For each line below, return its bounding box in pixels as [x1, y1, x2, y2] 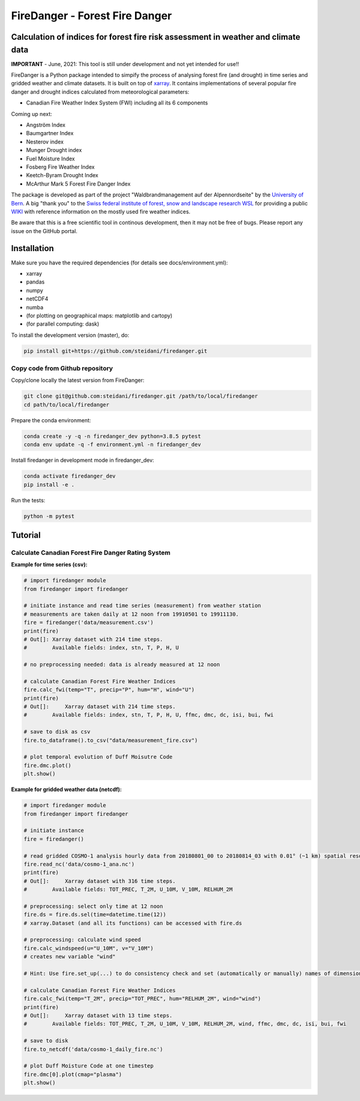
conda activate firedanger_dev [23, 473, 116, 480]
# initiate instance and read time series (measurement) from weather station [23, 602, 261, 609]
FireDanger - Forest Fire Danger [11, 9, 172, 22]
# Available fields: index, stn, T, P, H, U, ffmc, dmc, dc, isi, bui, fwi [23, 712, 274, 718]
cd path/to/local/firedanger [23, 401, 110, 408]
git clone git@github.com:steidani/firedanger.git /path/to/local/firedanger [23, 393, 258, 399]
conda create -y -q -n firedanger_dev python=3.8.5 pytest [23, 432, 201, 440]
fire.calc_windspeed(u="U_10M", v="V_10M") [23, 945, 154, 951]
